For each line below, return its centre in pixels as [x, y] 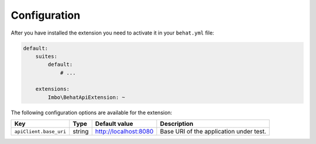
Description [177, 124]
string [81, 132]
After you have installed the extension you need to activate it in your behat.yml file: [113, 33]
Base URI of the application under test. [213, 132]
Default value [114, 124]
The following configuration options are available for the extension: [92, 112]
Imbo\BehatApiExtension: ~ [86, 97]
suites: [47, 56]
